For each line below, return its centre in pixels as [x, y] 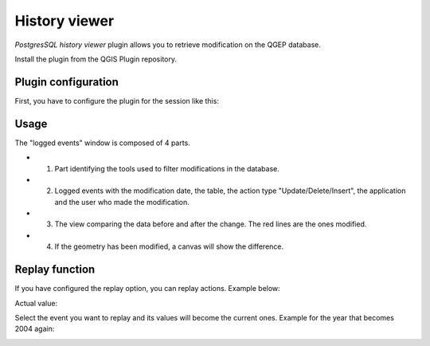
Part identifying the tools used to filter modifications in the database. [167, 168]
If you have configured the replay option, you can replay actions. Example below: [147, 289]
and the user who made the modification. [122, 202]
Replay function [55, 270]
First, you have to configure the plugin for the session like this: [117, 100]
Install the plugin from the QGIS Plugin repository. [96, 59]
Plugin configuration [67, 82]
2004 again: [35, 329]
